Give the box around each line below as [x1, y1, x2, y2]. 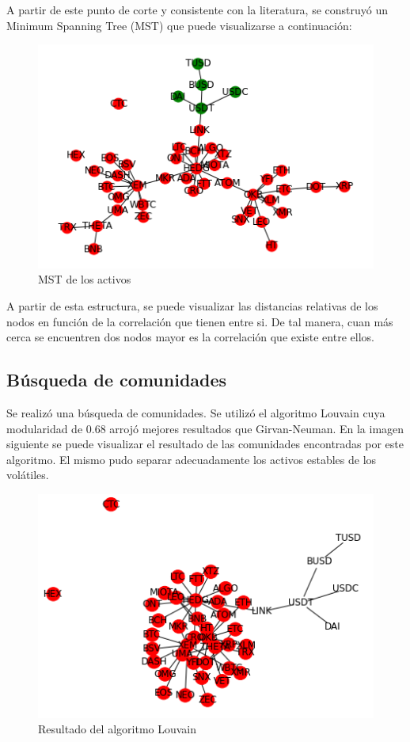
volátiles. [6, 466, 49, 483]
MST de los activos [38, 271, 131, 287]
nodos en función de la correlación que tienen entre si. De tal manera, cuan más [6, 313, 393, 329]
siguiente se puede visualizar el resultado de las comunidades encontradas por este [6, 436, 404, 452]
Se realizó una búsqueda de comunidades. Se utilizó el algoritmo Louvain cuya [6, 405, 385, 421]
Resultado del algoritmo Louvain [38, 721, 197, 737]
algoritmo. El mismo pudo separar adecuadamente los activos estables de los [6, 451, 377, 467]
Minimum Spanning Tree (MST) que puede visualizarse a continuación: [6, 17, 352, 33]
